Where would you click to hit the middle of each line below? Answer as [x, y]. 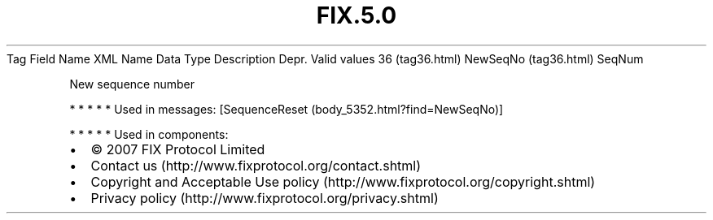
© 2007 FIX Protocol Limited [178, 149]
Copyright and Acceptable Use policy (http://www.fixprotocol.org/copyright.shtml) [343, 181]
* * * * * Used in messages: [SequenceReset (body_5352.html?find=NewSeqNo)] [287, 109]
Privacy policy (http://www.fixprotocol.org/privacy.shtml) [265, 198]
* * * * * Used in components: [149, 134]
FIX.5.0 [356, 15]
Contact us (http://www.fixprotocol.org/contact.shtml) [256, 165]
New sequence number [132, 84]
